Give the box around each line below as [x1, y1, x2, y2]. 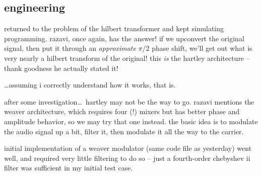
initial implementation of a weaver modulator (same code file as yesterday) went [4, 143, 252, 153]
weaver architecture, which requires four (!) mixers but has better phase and [4, 106, 240, 117]
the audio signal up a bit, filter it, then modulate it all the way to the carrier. [4, 126, 244, 136]
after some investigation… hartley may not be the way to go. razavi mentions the [4, 96, 254, 107]
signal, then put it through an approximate [4, 43, 136, 53]
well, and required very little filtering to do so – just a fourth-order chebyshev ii [4, 152, 250, 163]
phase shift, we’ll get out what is [152, 43, 252, 53]
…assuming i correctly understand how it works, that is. [4, 79, 176, 90]
